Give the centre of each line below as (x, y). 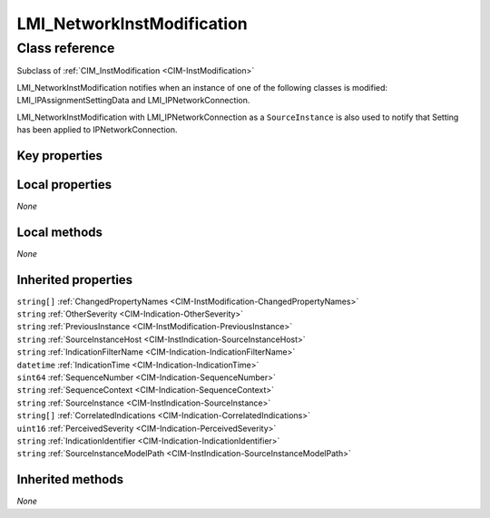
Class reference (66, 48)
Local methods (60, 232)
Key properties (60, 156)
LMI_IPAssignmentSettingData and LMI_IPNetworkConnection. (133, 101)
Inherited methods (70, 479)
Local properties (64, 185)
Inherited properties (75, 280)
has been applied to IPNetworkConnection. (97, 129)
